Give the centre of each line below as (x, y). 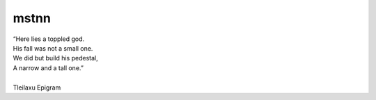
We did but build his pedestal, (55, 58)
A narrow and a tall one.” (48, 68)
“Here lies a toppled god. (49, 39)
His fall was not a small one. (53, 48)
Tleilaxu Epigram (37, 87)
